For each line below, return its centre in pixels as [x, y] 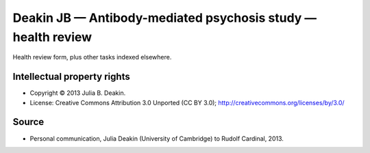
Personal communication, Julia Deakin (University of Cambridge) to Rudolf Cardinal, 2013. [157, 138]
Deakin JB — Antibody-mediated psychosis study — [165, 18]
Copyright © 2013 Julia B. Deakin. [78, 93]
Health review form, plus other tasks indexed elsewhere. [92, 57]
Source [28, 122]
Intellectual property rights [71, 77]
